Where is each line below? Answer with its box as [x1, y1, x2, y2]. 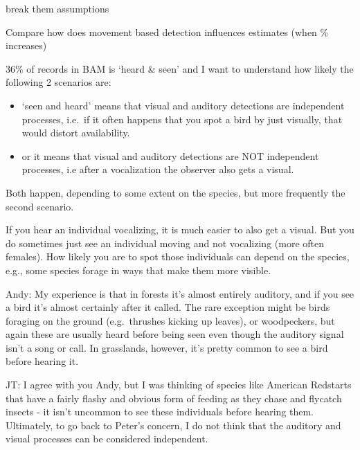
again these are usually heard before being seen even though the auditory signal [6, 327, 344, 341]
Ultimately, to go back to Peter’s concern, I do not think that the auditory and [6, 417, 341, 432]
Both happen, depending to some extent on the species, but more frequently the [6, 185, 345, 199]
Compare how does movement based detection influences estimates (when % [6, 24, 329, 39]
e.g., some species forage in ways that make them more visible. [6, 262, 271, 277]
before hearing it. [6, 354, 79, 368]
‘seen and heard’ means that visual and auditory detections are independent [21, 98, 345, 112]
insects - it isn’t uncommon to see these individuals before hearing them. [6, 404, 314, 419]
